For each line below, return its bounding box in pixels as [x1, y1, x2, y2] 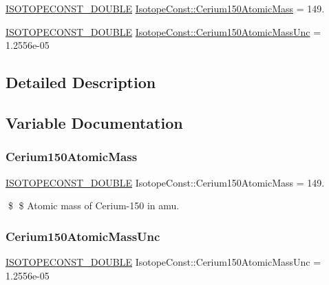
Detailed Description [6, 72, 156, 93]
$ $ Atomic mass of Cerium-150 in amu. [8, 198, 180, 213]
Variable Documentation [6, 112, 183, 133]
